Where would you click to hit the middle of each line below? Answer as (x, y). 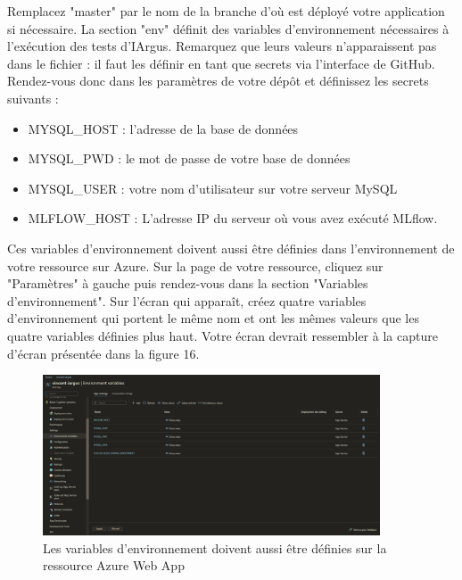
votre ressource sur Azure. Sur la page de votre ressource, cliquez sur (195, 265)
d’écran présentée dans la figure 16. (103, 353)
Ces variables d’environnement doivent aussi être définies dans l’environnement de (231, 248)
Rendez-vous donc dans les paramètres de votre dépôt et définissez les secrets (218, 81)
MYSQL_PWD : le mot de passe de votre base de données (189, 158)
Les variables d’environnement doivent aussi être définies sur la (215, 547)
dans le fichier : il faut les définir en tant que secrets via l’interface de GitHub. (221, 63)
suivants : (33, 98)
